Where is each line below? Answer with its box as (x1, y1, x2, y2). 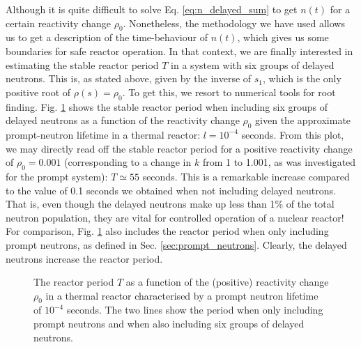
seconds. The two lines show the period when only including (66, 302, 323, 317)
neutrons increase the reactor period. (6, 251, 163, 265)
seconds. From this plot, (241, 127, 344, 141)
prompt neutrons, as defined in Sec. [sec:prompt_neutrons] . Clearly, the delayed (6, 237, 347, 252)
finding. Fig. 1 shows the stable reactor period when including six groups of (6, 99, 328, 114)
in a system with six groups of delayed (171, 57, 335, 72)
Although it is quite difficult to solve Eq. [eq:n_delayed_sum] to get (6, 2, 298, 16)
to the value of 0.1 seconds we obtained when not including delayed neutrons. (6, 183, 336, 197)
